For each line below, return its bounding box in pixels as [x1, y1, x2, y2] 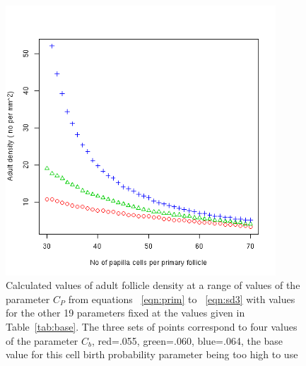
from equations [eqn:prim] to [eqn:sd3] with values [68, 291, 295, 306]
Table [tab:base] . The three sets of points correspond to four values [6, 319, 298, 333]
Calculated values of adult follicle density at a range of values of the [6, 278, 300, 293]
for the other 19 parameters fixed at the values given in [6, 305, 245, 320]
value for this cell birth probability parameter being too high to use [6, 347, 298, 362]
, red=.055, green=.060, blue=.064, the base [92, 333, 283, 348]
